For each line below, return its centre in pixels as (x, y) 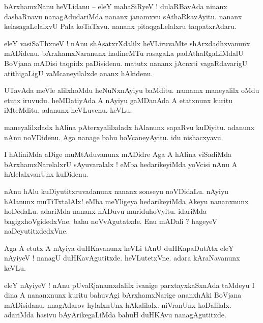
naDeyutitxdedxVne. (36, 231)
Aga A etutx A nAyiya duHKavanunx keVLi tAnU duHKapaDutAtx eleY (119, 248)
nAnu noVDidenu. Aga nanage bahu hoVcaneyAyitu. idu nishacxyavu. (114, 137)
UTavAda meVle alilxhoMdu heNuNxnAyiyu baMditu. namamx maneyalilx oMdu (132, 90)
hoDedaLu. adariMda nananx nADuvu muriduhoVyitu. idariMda (105, 211)
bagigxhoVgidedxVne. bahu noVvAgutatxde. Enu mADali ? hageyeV (111, 221)
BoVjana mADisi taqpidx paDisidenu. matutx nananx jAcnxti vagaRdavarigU (126, 63)
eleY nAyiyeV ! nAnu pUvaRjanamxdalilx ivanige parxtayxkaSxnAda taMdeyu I (129, 285)
